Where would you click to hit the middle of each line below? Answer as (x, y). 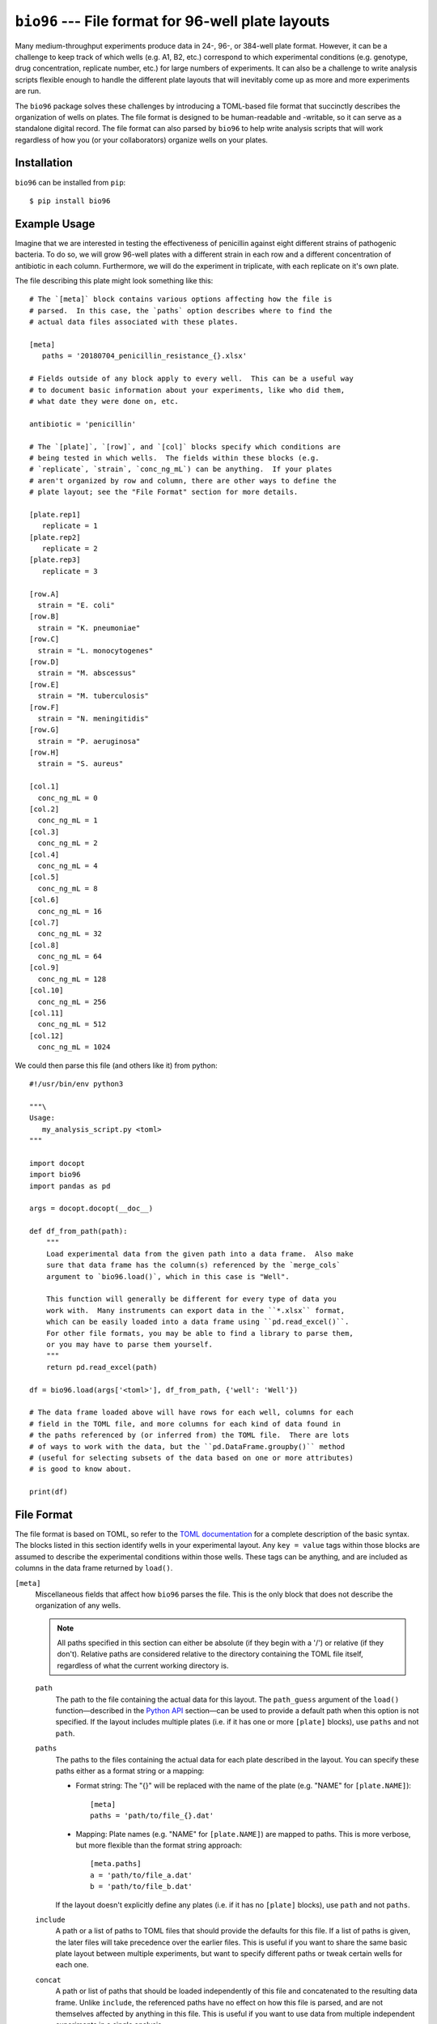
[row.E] (45, 685)
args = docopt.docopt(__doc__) (91, 1209)
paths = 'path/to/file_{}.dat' (152, 1816)
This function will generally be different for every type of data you (191, 1299)
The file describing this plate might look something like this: (114, 281)
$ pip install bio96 (70, 201)
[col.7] (45, 922)
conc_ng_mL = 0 (68, 798)
